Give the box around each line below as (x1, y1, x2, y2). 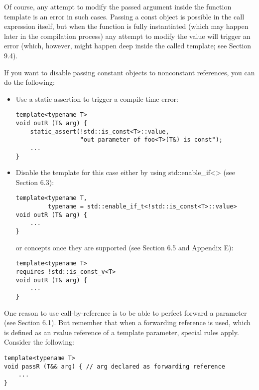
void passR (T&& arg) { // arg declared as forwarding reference (4, 363, 225, 370)
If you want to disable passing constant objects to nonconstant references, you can (4, 67, 255, 77)
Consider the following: (4, 337, 74, 347)
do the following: (4, 77, 55, 87)
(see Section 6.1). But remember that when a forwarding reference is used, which (4, 317, 251, 328)
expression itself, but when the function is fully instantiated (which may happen (4, 21, 249, 31)
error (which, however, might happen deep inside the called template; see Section (4, 40, 252, 51)
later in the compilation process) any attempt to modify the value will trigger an (4, 30, 251, 41)
